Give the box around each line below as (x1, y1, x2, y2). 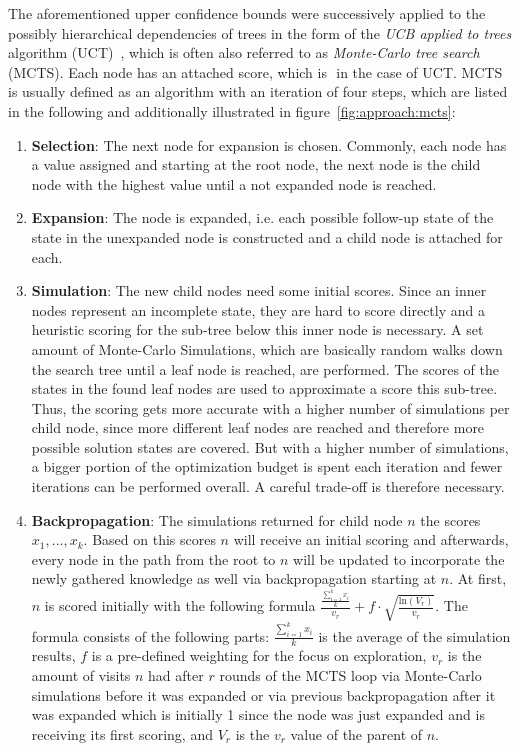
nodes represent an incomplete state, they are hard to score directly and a (31, 299, 485, 320)
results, (31, 645, 76, 666)
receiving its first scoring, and (31, 723, 213, 744)
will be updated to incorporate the (293, 548, 505, 569)
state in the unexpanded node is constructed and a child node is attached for (31, 226, 503, 247)
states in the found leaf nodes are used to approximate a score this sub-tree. (31, 378, 498, 399)
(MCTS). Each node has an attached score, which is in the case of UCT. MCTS (8, 61, 503, 82)
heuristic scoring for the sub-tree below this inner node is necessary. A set (31, 319, 484, 340)
